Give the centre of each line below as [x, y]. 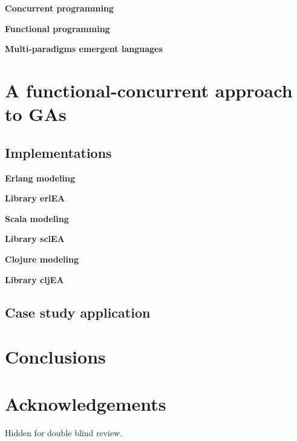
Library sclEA [35, 239]
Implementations [58, 152]
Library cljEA [34, 279]
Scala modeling [37, 218]
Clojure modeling [42, 259]
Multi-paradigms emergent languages [84, 49]
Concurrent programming [59, 8]
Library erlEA [35, 198]
